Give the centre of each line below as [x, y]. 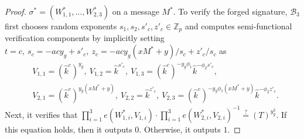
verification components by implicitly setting [85, 38]
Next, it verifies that [41, 114]
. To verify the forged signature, [230, 11]
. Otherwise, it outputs [180, 129]
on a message [136, 11]
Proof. [16, 11]
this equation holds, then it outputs [69, 129]
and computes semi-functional [238, 26]
